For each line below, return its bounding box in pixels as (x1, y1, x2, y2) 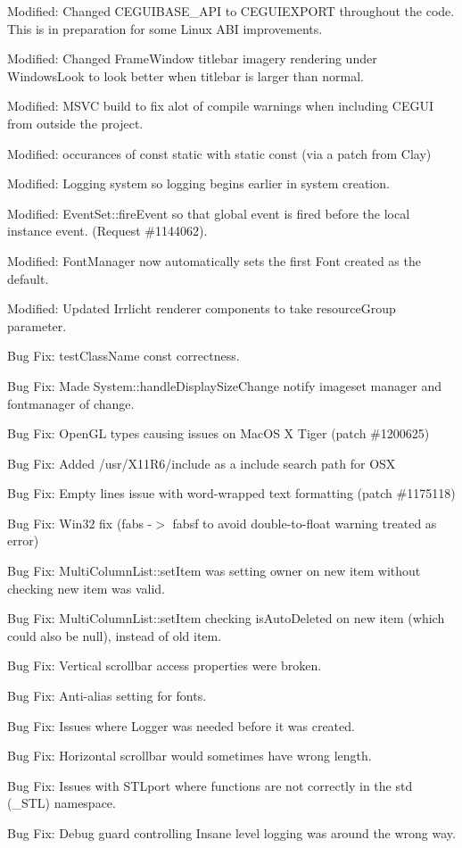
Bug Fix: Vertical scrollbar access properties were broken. (7, 656, 322, 675)
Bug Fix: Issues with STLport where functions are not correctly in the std (7, 776, 413, 794)
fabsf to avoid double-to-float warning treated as (172, 513, 437, 532)
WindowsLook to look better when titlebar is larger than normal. (7, 66, 364, 85)
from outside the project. (7, 113, 144, 132)
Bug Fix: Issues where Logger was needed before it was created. (7, 716, 355, 735)
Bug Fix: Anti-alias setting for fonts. (7, 686, 207, 705)
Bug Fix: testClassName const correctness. (7, 346, 240, 365)
